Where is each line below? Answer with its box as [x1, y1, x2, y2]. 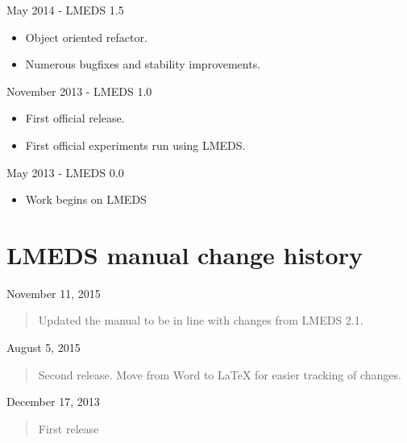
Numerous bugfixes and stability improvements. [25, 56, 261, 72]
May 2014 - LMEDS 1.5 [6, 2, 124, 18]
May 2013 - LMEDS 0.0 [6, 164, 124, 180]
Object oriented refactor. [25, 28, 147, 45]
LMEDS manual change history [6, 238, 363, 271]
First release [38, 420, 99, 437]
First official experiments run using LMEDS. [25, 136, 246, 153]
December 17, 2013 [6, 393, 100, 410]
